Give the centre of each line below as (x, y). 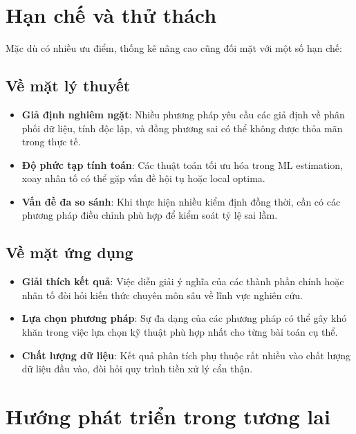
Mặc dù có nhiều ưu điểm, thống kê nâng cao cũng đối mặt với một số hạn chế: (174, 48)
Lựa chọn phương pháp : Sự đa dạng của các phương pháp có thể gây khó (184, 318)
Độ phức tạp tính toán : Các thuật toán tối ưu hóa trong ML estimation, (182, 164)
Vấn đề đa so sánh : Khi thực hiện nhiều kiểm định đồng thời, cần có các (181, 201)
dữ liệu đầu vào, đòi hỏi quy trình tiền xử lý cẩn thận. (137, 369)
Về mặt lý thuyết (68, 85)
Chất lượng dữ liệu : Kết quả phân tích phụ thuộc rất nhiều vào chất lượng (186, 355)
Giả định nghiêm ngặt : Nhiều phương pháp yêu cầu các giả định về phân (183, 114)
